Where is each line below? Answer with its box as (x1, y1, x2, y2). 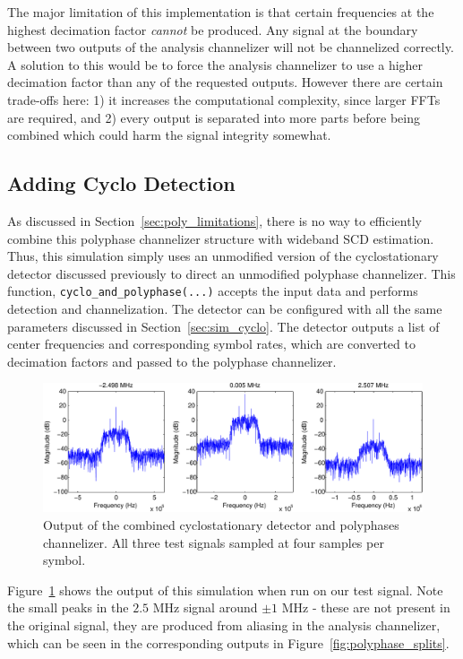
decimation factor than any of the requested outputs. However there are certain (7, 73, 443, 91)
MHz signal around (152, 598, 258, 617)
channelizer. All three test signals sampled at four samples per (43, 533, 384, 551)
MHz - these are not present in (281, 598, 450, 617)
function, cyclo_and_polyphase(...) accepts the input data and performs (7, 282, 418, 300)
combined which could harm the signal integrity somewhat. (7, 126, 331, 144)
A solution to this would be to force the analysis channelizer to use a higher (7, 55, 424, 74)
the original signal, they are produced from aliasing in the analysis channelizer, (7, 616, 441, 635)
